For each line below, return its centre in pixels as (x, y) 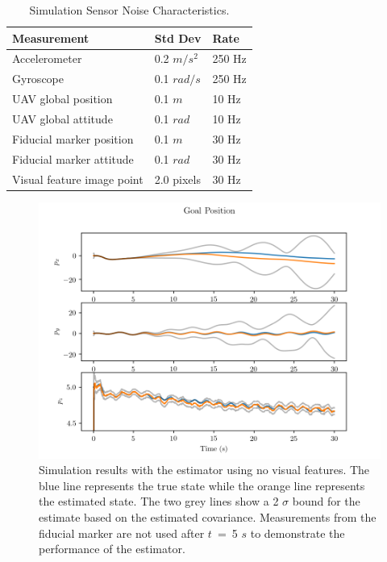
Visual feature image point (78, 179)
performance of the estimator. (112, 549)
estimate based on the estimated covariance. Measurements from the (208, 516)
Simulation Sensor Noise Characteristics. (129, 10)
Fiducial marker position (73, 138)
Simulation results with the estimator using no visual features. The (204, 470)
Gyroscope (38, 79)
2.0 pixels (177, 179)
